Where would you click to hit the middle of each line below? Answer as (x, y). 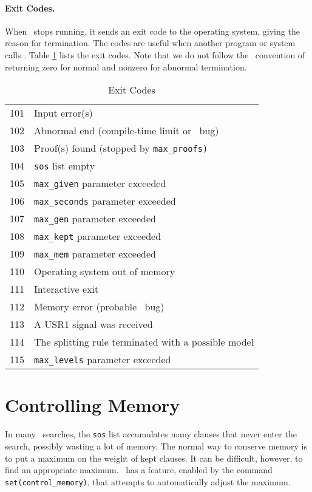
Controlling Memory (93, 405)
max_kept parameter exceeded (98, 236)
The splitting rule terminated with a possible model (144, 342)
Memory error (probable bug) (99, 307)
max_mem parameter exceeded (95, 254)
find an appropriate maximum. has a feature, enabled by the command (139, 470)
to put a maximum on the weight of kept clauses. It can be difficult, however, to (154, 458)
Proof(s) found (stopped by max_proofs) (121, 148)
